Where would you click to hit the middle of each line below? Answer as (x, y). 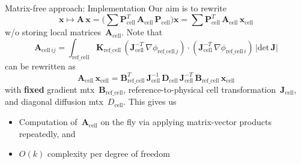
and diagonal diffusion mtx (54, 101)
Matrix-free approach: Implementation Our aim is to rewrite (116, 8)
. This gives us (150, 101)
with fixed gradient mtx (50, 89)
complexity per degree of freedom (108, 154)
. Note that (142, 32)
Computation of (48, 122)
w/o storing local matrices (53, 32)
